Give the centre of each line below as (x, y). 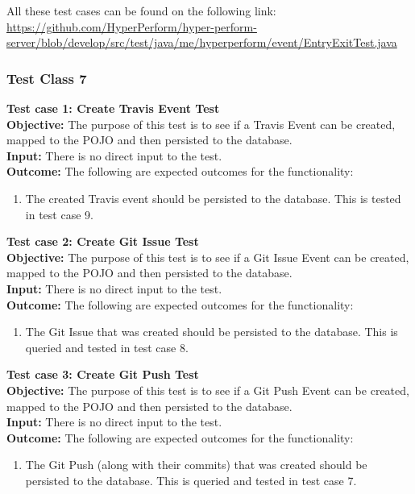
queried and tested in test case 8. (107, 347)
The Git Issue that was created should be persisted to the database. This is (212, 332)
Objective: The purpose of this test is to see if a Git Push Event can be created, (208, 390)
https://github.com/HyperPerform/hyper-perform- (132, 26)
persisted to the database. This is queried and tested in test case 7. (191, 480)
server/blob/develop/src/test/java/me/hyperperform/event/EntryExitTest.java (202, 42)
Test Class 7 (47, 78)
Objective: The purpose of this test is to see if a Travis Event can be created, (201, 124)
